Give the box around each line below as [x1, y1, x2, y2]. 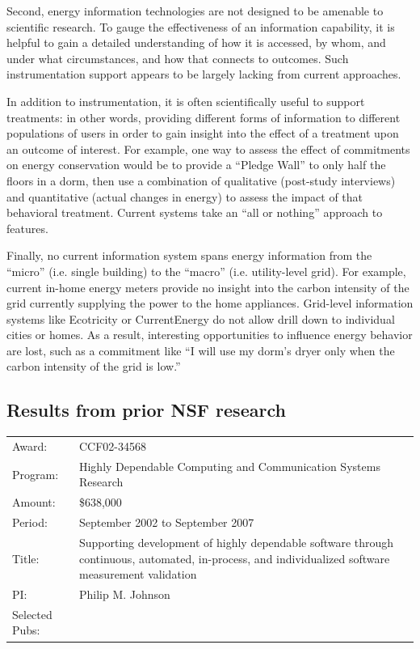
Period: [12, 514, 48, 531]
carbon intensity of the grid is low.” [6, 358, 181, 375]
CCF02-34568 [78, 438, 146, 455]
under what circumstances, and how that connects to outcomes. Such [6, 49, 349, 66]
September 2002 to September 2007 [78, 514, 254, 531]
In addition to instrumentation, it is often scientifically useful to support [6, 92, 365, 109]
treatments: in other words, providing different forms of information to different [6, 108, 401, 125]
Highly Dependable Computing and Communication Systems [78, 457, 380, 474]
